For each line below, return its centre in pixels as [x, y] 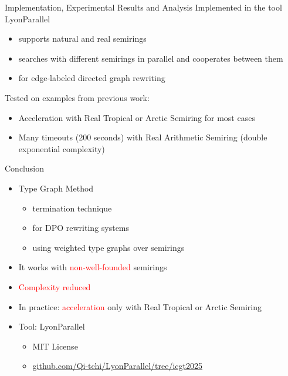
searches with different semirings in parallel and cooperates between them [151, 58]
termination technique [72, 208]
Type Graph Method [56, 188]
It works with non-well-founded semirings [93, 267]
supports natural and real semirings [82, 38]
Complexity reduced [55, 286]
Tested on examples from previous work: [77, 97]
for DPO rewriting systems [81, 228]
